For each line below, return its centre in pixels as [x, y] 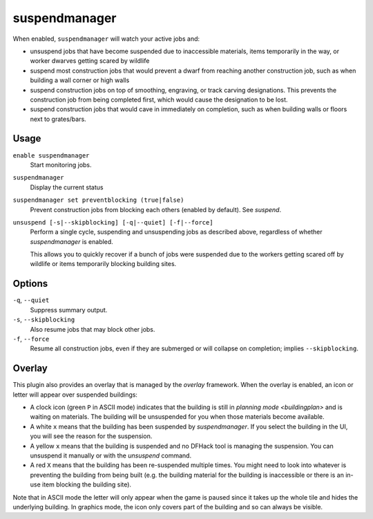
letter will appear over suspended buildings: [75, 395]
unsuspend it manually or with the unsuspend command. [111, 455]
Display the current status [67, 187]
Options [30, 284]
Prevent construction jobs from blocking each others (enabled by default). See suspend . [156, 209]
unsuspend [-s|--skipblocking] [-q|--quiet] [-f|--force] [113, 222]
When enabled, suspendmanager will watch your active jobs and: [106, 39]
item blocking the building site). [86, 484]
